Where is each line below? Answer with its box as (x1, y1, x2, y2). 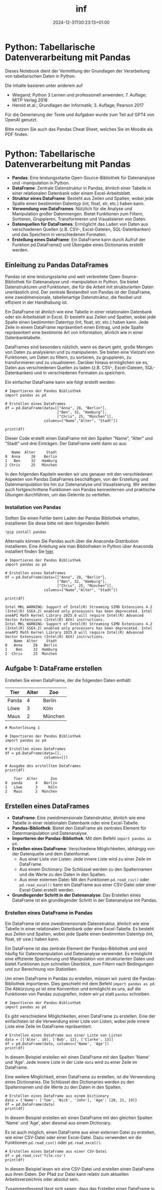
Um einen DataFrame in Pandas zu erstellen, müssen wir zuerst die (5, 975, 139, 981)
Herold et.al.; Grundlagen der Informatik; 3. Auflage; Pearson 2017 (12, 102, 144, 108)
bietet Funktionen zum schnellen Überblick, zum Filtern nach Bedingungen (5, 961, 154, 967)
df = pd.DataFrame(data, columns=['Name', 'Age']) (5, 1041, 109, 1046)
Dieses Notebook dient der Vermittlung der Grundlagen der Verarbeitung (5, 68, 150, 74)
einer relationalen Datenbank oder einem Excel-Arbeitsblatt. (12, 190, 132, 196)
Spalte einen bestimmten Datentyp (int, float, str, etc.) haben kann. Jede (5, 319, 149, 325)
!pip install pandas (5, 529, 47, 534)
